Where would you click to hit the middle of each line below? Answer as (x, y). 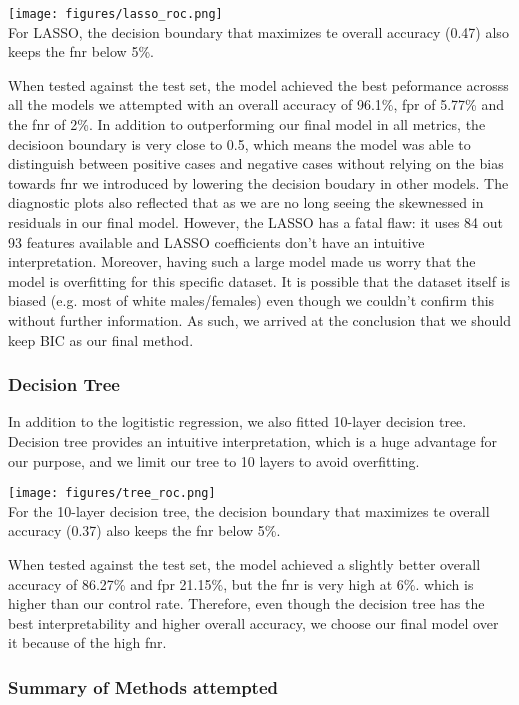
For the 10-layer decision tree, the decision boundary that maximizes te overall (249, 510)
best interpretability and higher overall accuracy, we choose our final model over (253, 622)
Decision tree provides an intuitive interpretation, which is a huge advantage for (253, 440)
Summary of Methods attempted (143, 686)
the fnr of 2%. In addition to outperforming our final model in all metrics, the (247, 124)
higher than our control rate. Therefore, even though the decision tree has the (246, 603)
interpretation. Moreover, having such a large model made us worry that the (242, 261)
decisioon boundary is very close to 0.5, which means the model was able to (239, 143)
